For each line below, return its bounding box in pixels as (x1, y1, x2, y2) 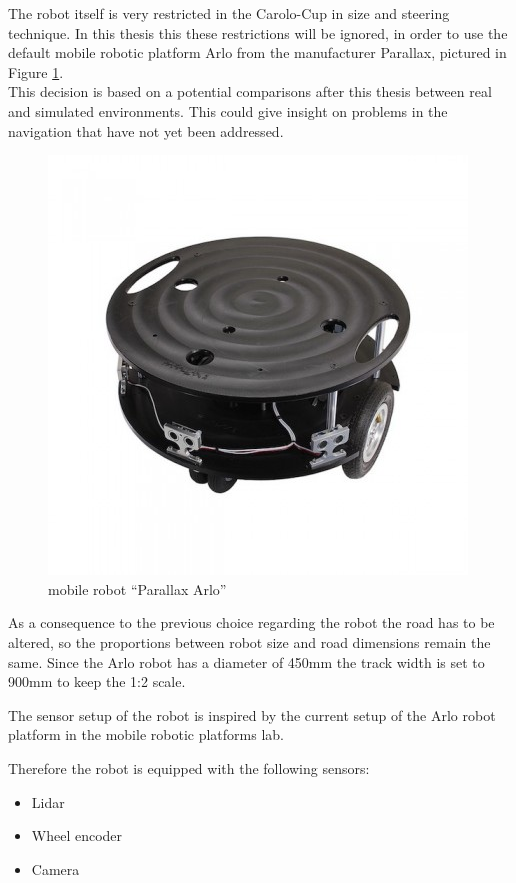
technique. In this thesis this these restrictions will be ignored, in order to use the (8, 22, 508, 43)
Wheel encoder (31, 825, 123, 846)
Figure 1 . (8, 61, 64, 82)
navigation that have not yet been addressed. (8, 120, 284, 141)
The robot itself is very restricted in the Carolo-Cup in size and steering (8, 3, 450, 23)
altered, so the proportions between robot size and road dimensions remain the (8, 631, 491, 652)
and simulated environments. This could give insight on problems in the (8, 100, 448, 121)
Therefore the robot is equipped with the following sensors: (8, 757, 370, 778)
